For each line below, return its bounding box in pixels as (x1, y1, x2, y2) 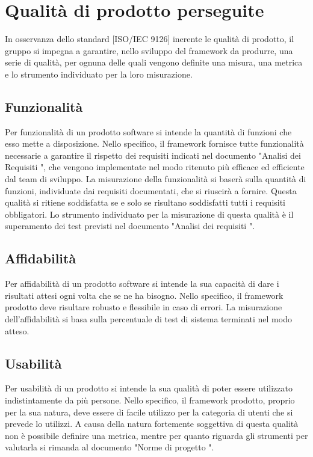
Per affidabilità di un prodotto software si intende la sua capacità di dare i (5, 277, 279, 290)
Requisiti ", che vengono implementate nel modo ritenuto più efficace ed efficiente (5, 161, 305, 173)
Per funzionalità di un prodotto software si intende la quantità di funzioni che (5, 125, 292, 138)
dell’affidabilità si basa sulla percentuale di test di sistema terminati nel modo (5, 313, 292, 325)
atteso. (5, 324, 29, 337)
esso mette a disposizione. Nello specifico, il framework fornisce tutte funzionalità (5, 137, 304, 150)
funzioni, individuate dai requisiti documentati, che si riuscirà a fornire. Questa (5, 184, 297, 197)
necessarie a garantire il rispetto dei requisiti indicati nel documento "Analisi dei (5, 149, 301, 161)
